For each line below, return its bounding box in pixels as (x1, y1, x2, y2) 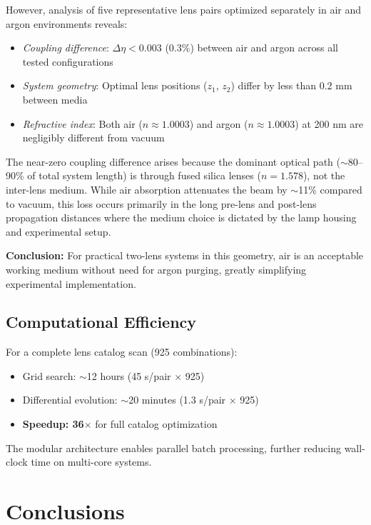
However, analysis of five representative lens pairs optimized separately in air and (6, 2, 362, 16)
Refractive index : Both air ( (22, 116, 143, 131)
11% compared (298, 181, 362, 196)
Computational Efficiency (6, 311, 197, 333)
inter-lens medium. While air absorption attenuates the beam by (6, 181, 288, 196)
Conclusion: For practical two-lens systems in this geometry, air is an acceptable (6, 248, 364, 263)
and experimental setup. (6, 224, 111, 239)
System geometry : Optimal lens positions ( (22, 78, 208, 93)
